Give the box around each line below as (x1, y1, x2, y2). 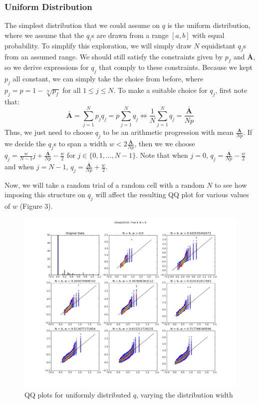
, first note (215, 84, 248, 95)
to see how (215, 179, 247, 190)
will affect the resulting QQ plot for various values (95, 189, 249, 200)
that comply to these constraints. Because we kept (99, 62, 253, 72)
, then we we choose (134, 138, 195, 149)
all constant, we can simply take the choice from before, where (12, 73, 204, 83)
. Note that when (136, 150, 188, 160)
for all (62, 84, 81, 95)
